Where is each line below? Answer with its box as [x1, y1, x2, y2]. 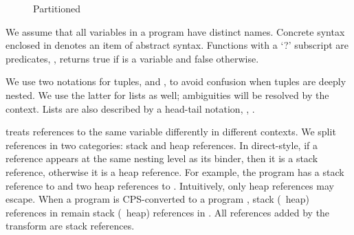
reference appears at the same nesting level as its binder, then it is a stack [5, 151, 318, 166]
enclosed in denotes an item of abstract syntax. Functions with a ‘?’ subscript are [5, 38, 349, 52]
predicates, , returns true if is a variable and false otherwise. [5, 51, 259, 65]
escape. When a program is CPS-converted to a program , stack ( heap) [5, 192, 309, 206]
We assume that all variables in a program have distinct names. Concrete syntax [5, 24, 345, 38]
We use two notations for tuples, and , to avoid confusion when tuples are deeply [5, 74, 346, 89]
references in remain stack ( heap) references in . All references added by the [5, 205, 330, 219]
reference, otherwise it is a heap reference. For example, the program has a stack [5, 164, 344, 179]
